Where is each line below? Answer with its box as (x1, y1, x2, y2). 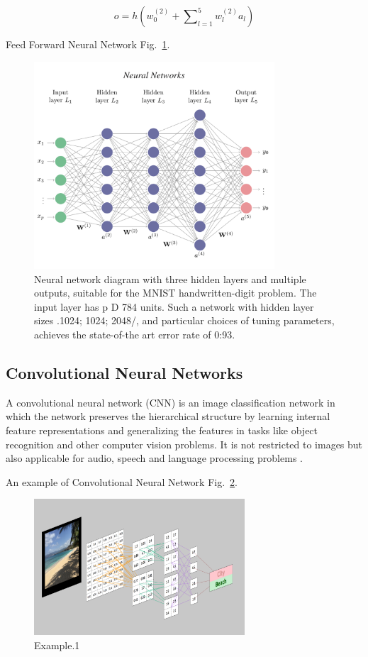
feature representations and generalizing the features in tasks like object (6, 423, 318, 438)
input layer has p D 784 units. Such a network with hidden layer (34, 299, 314, 314)
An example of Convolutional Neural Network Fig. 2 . (6, 474, 238, 489)
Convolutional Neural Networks (6, 362, 243, 384)
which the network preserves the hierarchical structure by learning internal (6, 409, 330, 424)
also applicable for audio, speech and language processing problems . (6, 451, 303, 465)
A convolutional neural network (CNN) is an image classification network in (6, 394, 335, 409)
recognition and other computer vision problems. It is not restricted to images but (6, 436, 363, 451)
